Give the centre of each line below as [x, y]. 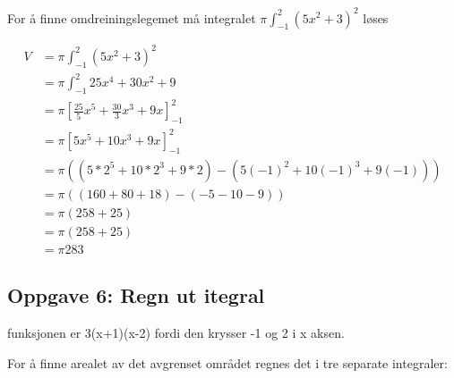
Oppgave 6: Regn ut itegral [136, 295]
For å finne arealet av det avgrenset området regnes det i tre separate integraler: [227, 362]
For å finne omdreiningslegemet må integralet [132, 17]
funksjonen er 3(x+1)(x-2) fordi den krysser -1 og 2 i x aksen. [176, 332]
